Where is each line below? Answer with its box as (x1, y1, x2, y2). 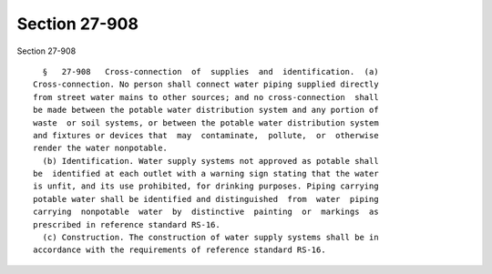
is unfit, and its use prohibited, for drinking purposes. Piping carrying (33, 181, 379, 191)
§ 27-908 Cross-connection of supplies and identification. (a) (42, 66, 379, 76)
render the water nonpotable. (33, 143, 169, 154)
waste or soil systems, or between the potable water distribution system (33, 117, 379, 127)
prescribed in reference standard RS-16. (33, 219, 220, 229)
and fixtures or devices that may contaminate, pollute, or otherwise (33, 130, 379, 140)
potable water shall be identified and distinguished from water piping (33, 194, 379, 204)
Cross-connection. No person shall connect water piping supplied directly (33, 79, 379, 90)
